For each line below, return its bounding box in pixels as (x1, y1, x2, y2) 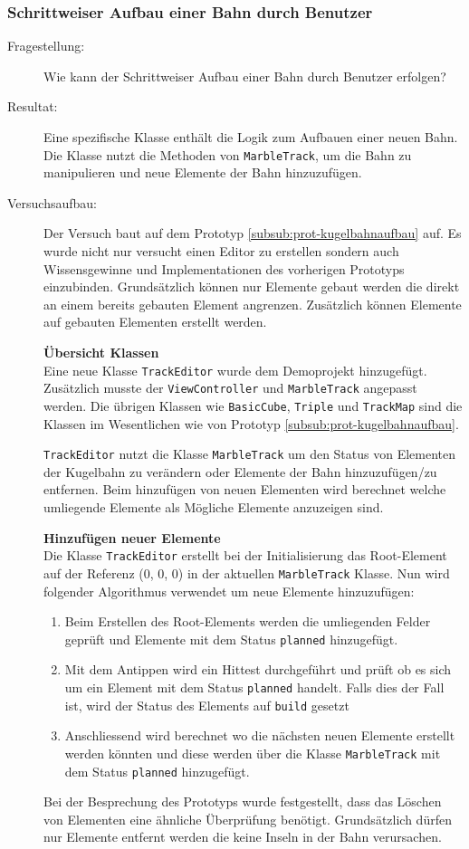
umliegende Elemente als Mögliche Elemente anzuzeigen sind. (43, 498, 384, 516)
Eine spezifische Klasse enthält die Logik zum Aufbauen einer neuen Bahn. (43, 128, 458, 146)
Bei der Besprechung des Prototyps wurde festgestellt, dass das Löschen (43, 792, 442, 811)
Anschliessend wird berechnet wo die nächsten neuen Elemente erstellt (64, 726, 455, 745)
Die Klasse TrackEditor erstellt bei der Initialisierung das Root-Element (43, 546, 447, 565)
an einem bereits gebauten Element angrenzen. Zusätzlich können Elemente (43, 294, 462, 313)
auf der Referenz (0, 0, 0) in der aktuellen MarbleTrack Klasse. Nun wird (43, 563, 450, 582)
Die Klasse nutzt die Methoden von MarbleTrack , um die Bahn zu (43, 145, 412, 164)
